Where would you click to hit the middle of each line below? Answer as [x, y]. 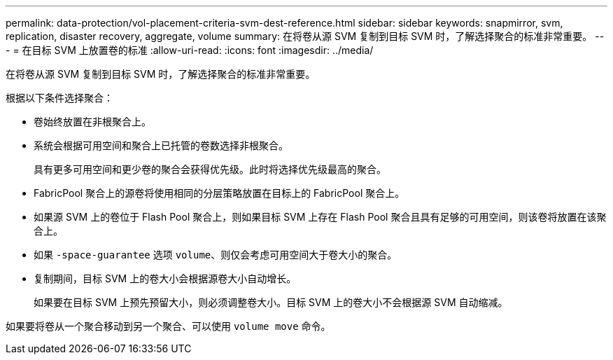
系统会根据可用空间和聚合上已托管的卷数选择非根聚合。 [161, 145]
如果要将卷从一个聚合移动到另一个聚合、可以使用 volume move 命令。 [168, 326]
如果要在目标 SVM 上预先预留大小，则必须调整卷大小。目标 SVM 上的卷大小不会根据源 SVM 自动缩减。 [271, 302]
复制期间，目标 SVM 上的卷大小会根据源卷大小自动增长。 [165, 278]
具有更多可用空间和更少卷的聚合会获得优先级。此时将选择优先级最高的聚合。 [210, 169]
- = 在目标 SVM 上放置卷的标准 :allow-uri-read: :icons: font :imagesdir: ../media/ [190, 50]
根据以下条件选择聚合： [59, 98]
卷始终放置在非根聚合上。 [92, 122]
